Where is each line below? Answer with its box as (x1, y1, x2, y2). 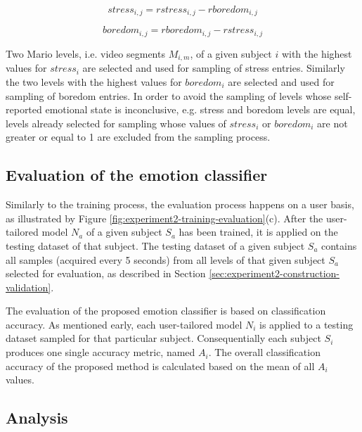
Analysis (6, 407, 68, 428)
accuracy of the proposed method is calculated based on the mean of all (6, 358, 315, 373)
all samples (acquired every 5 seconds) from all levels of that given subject (6, 252, 325, 267)
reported (6, 102, 42, 117)
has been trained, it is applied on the (179, 224, 338, 239)
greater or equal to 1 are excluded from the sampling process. (6, 129, 271, 144)
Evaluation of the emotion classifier (6, 164, 268, 186)
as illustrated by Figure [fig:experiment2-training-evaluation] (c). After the (6, 210, 323, 225)
